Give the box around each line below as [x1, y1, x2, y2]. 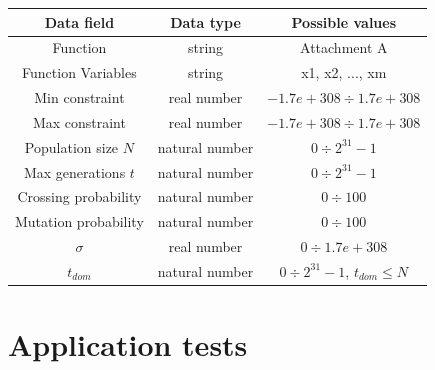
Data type [170, 11, 241, 32]
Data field [44, 11, 115, 32]
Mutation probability [15, 211, 144, 232]
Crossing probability [17, 186, 142, 207]
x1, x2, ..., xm [301, 62, 387, 83]
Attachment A [300, 37, 388, 58]
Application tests [8, 324, 248, 365]
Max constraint [32, 111, 126, 132]
